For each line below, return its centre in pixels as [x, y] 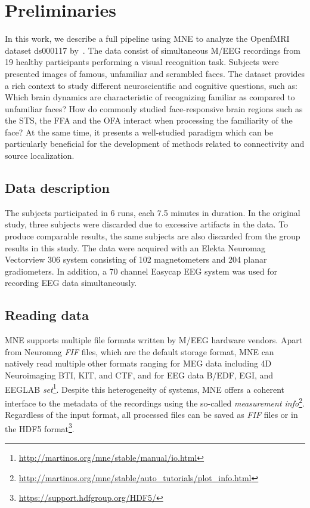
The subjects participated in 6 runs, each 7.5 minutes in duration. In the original [153, 212]
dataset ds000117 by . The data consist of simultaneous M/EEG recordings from [153, 50]
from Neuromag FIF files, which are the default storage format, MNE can [139, 351]
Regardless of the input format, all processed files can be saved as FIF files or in [151, 415]
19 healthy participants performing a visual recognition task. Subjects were [142, 62]
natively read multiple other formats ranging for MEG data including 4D [138, 363]
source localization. [40, 156]
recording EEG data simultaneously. [71, 283]
